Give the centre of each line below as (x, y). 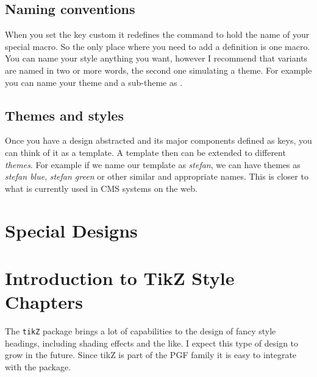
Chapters (44, 302)
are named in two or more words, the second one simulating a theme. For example (158, 70)
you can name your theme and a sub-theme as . (94, 82)
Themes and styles (64, 115)
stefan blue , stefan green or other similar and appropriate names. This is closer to (157, 176)
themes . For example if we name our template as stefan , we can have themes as (153, 164)
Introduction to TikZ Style (120, 277)
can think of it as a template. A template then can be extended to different (145, 152)
